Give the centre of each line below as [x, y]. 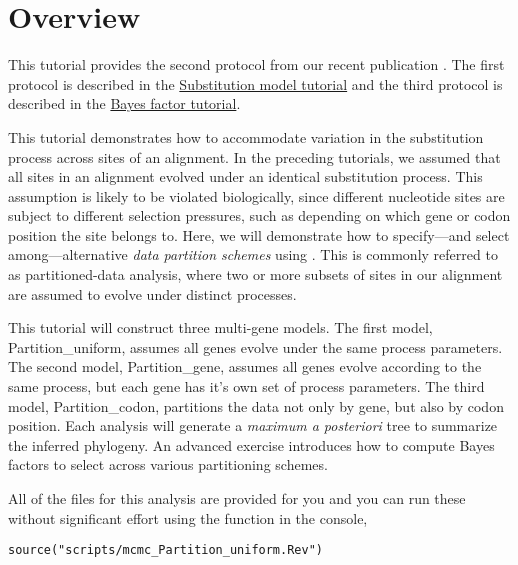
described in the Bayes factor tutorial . [124, 103]
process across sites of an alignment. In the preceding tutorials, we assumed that [254, 156]
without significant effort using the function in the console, [188, 517]
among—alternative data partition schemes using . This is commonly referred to [253, 254]
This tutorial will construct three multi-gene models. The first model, [220, 327]
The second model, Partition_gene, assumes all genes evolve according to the [245, 366]
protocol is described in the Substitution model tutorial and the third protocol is [255, 83]
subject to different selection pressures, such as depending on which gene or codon [259, 215]
